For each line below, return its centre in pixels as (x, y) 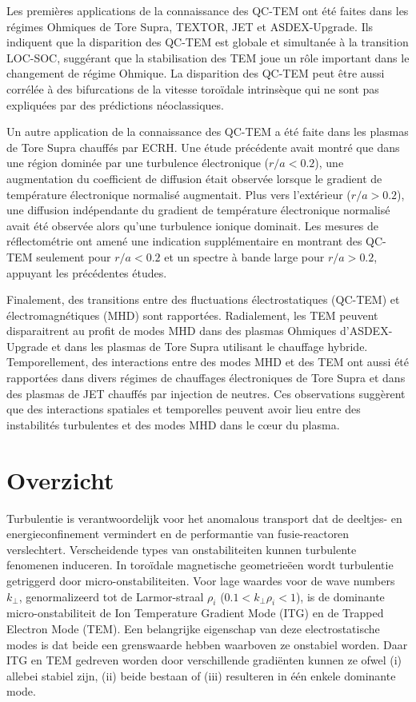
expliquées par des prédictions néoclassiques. (115, 104)
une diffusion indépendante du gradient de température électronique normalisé (198, 210)
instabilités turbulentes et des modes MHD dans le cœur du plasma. (173, 424)
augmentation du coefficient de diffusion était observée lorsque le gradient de (194, 178)
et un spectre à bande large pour (244, 256)
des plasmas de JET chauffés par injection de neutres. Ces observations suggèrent (206, 393)
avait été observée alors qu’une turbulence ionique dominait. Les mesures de (193, 225)
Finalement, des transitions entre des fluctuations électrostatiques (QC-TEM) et (203, 299)
